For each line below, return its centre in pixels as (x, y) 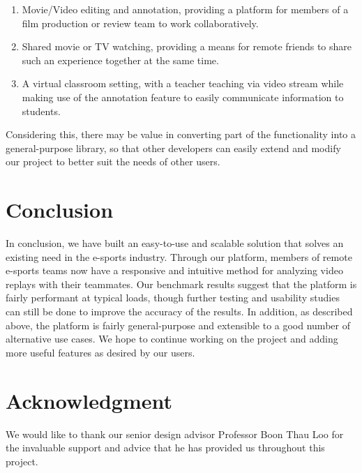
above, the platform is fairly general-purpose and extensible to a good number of (178, 325)
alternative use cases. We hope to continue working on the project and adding (172, 339)
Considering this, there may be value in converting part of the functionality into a (181, 134)
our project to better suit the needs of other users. (113, 162)
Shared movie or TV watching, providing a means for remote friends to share (187, 46)
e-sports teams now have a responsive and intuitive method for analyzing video (174, 270)
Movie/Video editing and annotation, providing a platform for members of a (185, 9)
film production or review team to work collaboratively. (140, 23)
